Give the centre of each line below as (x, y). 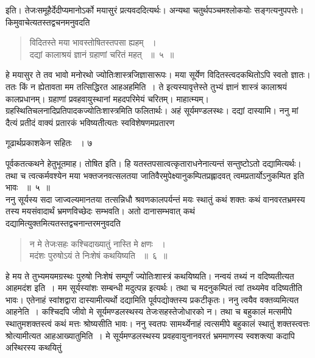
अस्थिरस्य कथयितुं (34, 347)
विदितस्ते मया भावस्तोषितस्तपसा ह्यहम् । (93, 42)
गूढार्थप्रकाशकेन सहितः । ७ (49, 143)
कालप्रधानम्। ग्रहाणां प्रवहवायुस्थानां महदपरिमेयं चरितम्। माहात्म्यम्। (107, 98)
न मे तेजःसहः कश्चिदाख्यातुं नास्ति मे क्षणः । (97, 243)
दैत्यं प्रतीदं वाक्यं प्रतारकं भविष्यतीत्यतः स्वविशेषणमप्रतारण (90, 122)
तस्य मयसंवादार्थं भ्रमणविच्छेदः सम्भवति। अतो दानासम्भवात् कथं (100, 211)
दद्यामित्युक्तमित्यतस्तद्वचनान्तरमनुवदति (63, 223)
